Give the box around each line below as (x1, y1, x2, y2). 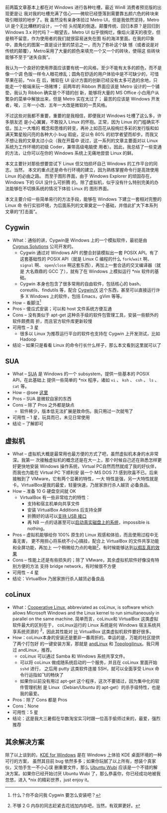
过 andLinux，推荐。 (12, 647, 55, 653)
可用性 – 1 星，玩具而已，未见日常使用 (12, 414, 90, 420)
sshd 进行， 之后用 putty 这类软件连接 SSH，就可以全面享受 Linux (19, 666, 154, 672)
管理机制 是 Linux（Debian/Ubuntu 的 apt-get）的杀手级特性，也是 (24, 684, 161, 690)
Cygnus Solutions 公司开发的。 (12, 243, 76, 249)
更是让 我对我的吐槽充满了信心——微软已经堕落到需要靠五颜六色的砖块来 (9, 10, 159, 16)
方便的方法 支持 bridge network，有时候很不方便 (16, 563, 116, 569)
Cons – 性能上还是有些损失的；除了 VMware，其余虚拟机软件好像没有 (12, 557, 155, 563)
